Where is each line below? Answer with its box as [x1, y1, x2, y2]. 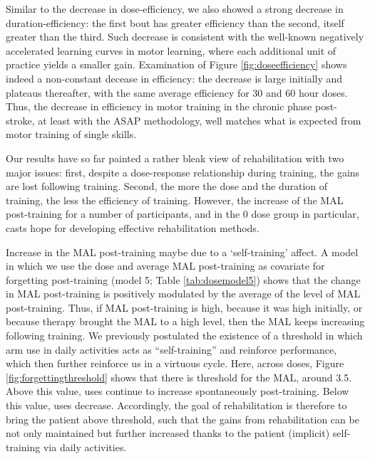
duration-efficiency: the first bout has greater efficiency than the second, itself [6, 15, 344, 30]
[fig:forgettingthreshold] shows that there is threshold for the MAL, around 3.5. [6, 369, 352, 384]
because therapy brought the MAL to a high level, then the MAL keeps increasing [6, 314, 365, 329]
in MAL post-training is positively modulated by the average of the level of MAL [6, 286, 361, 301]
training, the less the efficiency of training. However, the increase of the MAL [6, 192, 344, 207]
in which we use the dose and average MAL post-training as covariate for [6, 258, 325, 273]
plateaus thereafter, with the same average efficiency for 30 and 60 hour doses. [6, 85, 348, 100]
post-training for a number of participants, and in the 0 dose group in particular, [6, 206, 359, 221]
